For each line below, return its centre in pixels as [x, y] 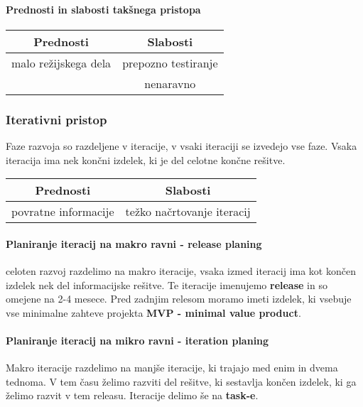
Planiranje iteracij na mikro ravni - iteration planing [137, 340]
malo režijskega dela [61, 63]
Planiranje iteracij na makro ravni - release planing [134, 243]
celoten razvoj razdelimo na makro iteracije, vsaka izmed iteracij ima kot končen [181, 271]
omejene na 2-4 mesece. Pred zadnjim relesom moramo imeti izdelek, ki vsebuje [179, 299]
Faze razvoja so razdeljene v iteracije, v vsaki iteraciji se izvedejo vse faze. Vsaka [181, 146]
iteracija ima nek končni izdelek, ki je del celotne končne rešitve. [146, 159]
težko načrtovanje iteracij [188, 212]
